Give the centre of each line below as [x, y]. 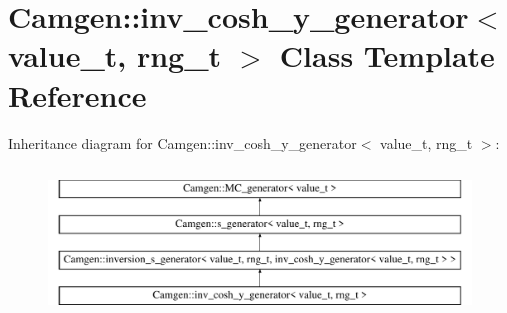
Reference [77, 94]
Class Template [387, 55]
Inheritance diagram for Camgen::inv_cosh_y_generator [182, 142]
